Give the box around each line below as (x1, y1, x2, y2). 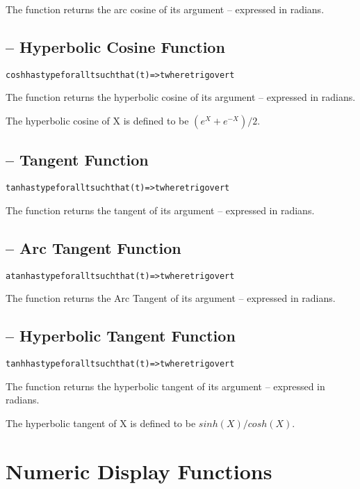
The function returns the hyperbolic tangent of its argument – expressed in (6, 378, 325, 393)
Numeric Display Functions (6, 456, 272, 485)
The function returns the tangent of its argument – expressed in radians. (6, 202, 315, 217)
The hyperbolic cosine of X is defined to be (6, 113, 189, 128)
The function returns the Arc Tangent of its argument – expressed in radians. (6, 291, 336, 305)
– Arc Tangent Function (6, 237, 181, 258)
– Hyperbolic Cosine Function (6, 35, 225, 57)
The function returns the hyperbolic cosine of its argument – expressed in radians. (6, 90, 356, 104)
